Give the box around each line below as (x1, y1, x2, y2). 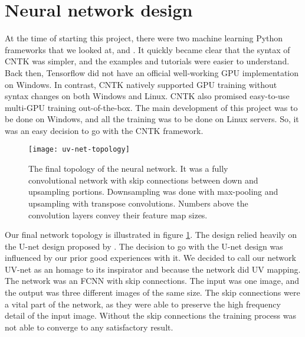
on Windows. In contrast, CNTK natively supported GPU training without (5, 78, 277, 90)
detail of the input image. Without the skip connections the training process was (5, 309, 296, 322)
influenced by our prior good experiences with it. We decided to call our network (5, 251, 296, 264)
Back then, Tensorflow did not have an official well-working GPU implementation (5, 66, 299, 78)
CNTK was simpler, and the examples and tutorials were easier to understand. (5, 55, 290, 67)
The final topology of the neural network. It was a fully (28, 162, 228, 175)
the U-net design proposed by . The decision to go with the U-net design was (5, 240, 283, 252)
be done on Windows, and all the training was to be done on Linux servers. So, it (5, 113, 299, 125)
